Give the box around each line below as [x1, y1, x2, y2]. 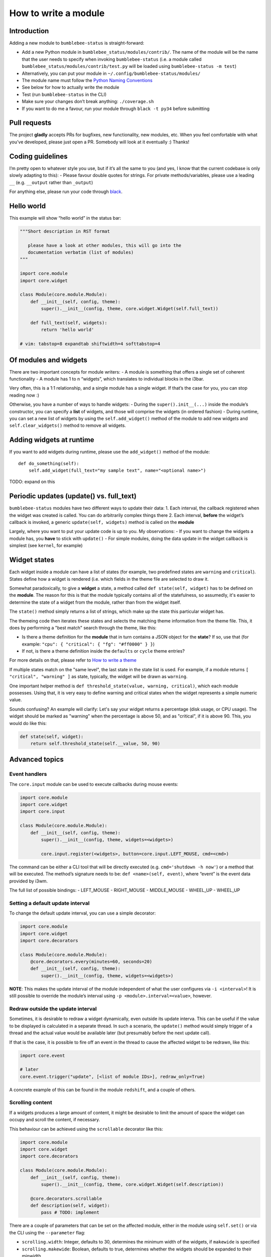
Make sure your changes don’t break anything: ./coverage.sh [22, 99, 154, 105]
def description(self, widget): [30, 1203, 110, 1209]
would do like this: [9, 720, 47, 726]
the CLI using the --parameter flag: [9, 1229, 85, 1235]
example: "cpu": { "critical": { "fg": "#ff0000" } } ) [22, 641, 155, 647]
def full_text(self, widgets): [30, 320, 107, 325]
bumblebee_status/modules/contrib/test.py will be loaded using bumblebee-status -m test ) [22, 63, 237, 69]
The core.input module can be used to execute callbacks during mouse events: [9, 781, 178, 787]
